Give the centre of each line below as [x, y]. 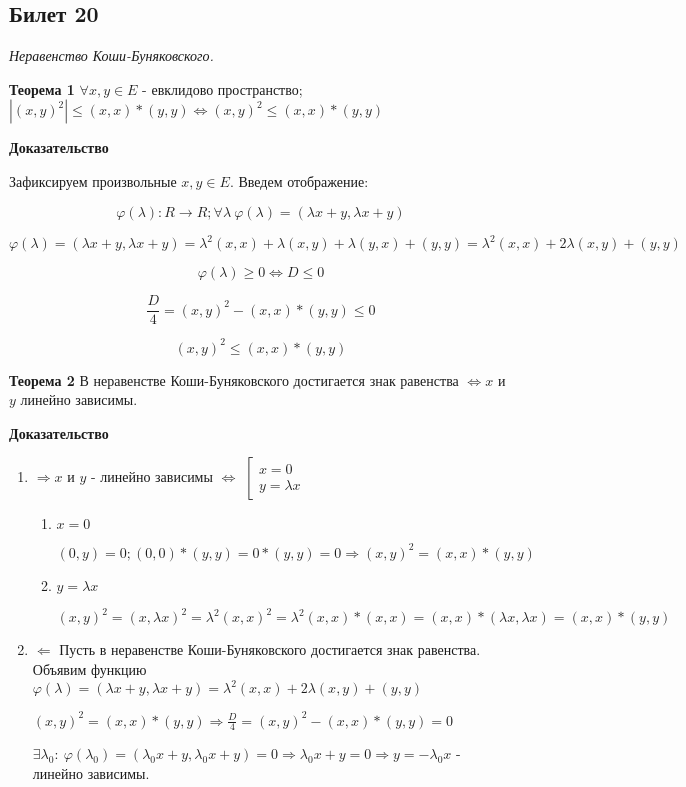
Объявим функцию [89, 669]
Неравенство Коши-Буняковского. [111, 55]
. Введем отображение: [299, 180]
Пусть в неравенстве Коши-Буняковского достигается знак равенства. [270, 649]
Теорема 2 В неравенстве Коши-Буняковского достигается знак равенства [234, 379]
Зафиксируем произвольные [93, 180]
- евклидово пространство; [222, 88]
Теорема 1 [42, 88]
